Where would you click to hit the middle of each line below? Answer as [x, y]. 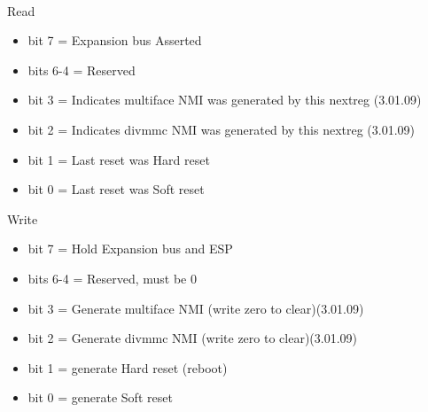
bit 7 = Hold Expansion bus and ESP [130, 249]
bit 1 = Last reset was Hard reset [119, 159]
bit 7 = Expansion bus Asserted [115, 40]
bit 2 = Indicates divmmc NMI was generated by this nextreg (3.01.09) [222, 129]
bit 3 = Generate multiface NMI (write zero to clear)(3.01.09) [196, 308]
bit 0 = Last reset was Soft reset [116, 189]
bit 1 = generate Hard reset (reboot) [128, 367]
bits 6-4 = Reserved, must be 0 [113, 278]
